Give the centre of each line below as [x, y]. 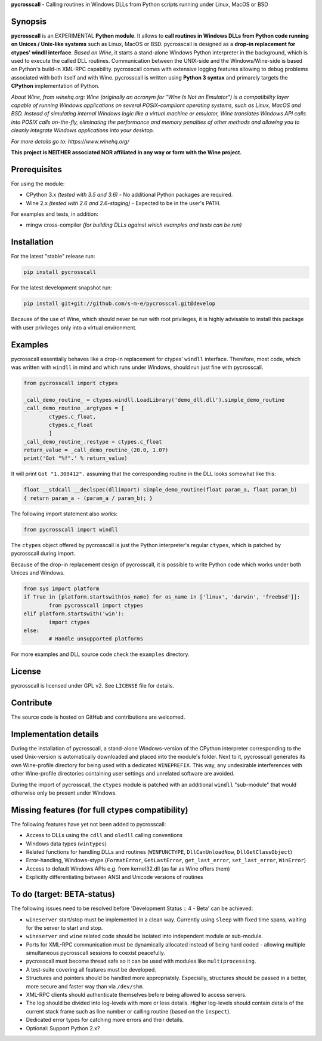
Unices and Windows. [38, 573]
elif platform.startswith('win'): [74, 614]
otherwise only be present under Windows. [64, 793]
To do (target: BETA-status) [63, 894]
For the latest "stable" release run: [53, 257]
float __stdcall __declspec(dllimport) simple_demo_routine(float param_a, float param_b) [160, 490]
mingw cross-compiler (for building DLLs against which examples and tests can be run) [134, 225]
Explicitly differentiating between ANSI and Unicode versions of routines [114, 877]
